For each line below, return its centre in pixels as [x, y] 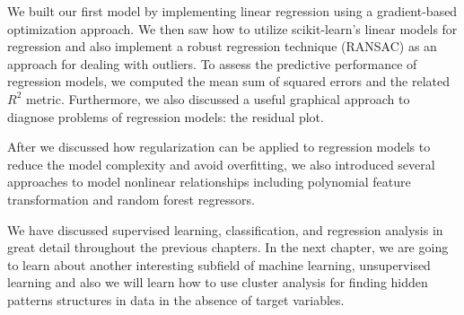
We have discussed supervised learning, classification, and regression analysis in [225, 229]
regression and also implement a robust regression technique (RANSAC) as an [222, 46]
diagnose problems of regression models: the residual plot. [166, 116]
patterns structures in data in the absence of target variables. [176, 299]
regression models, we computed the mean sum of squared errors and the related [229, 81]
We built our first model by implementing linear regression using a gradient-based [232, 11]
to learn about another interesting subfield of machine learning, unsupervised [219, 264]
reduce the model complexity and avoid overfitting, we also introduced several [221, 164]
